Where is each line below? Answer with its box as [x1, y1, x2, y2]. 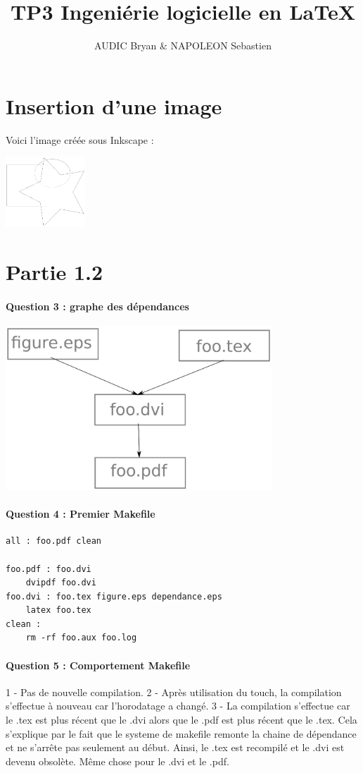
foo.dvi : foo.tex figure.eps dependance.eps [6, 591, 222, 602]
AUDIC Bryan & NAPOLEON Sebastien [94, 38, 272, 53]
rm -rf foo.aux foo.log [25, 633, 137, 643]
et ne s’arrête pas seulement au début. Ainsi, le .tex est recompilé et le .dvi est [6, 740, 345, 755]
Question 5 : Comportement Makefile [6, 657, 191, 672]
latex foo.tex [25, 605, 91, 616]
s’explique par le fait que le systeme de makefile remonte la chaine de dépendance [6, 726, 357, 741]
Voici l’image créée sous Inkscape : [6, 132, 154, 147]
